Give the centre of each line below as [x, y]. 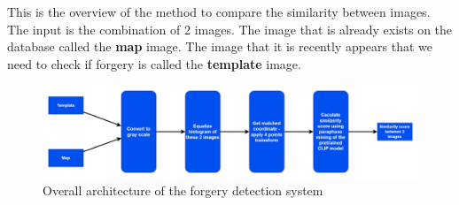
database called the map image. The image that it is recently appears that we [220, 46]
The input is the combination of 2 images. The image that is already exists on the [230, 29]
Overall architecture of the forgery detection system [183, 190]
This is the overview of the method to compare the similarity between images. [219, 11]
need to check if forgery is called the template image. [154, 63]
